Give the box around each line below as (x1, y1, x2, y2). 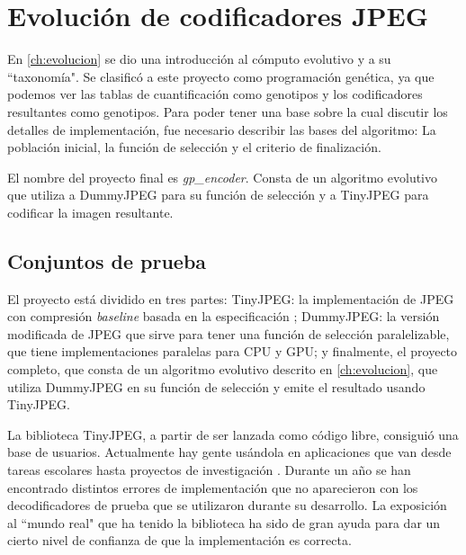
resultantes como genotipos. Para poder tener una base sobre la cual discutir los (7, 102, 448, 121)
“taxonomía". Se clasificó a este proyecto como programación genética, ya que (7, 67, 435, 85)
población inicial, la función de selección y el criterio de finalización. (7, 138, 381, 157)
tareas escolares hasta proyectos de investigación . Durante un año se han (7, 461, 411, 479)
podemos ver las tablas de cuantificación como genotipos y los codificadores (7, 85, 423, 103)
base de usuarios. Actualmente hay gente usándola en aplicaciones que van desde (7, 443, 452, 461)
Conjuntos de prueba (7, 246, 207, 274)
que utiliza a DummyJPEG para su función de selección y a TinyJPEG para (7, 185, 429, 204)
